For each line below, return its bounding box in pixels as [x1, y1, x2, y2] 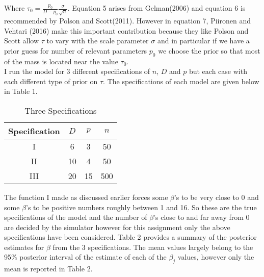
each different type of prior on [4, 75, 98, 86]
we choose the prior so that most [158, 45, 260, 56]
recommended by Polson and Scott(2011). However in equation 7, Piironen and [4, 15, 251, 26]
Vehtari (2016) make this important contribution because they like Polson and [4, 25, 249, 36]
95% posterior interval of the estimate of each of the [4, 251, 167, 262]
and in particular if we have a [157, 35, 250, 46]
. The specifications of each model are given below [103, 75, 259, 86]
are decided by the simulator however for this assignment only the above [4, 221, 230, 232]
